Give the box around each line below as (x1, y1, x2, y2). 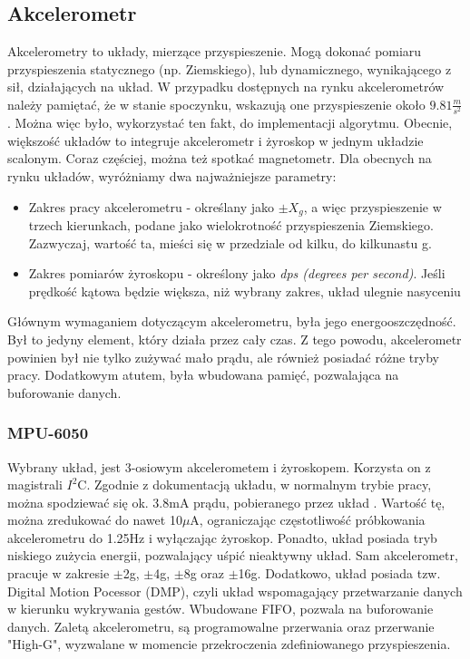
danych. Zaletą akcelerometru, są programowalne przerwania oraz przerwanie (7, 616, 435, 635)
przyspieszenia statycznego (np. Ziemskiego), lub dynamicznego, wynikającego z (7, 59, 452, 78)
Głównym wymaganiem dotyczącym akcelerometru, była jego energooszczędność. (7, 312, 456, 331)
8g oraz (183, 564, 225, 583)
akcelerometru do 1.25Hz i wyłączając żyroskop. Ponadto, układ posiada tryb (7, 528, 437, 547)
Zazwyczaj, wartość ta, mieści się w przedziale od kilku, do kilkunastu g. (28, 233, 432, 252)
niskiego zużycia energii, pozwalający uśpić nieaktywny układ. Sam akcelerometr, (7, 546, 458, 565)
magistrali (7, 475, 63, 494)
